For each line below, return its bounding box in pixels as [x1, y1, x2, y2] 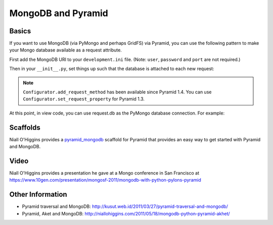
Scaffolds [9, 123, 40, 132]
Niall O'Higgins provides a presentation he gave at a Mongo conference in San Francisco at [9, 170, 200, 176]
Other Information [9, 190, 68, 199]
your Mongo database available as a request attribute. [9, 47, 122, 53]
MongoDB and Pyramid [9, 8, 108, 19]
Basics [9, 27, 31, 35]
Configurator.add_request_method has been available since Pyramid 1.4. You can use [23, 89, 212, 95]
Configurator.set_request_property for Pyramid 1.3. [23, 96, 145, 102]
